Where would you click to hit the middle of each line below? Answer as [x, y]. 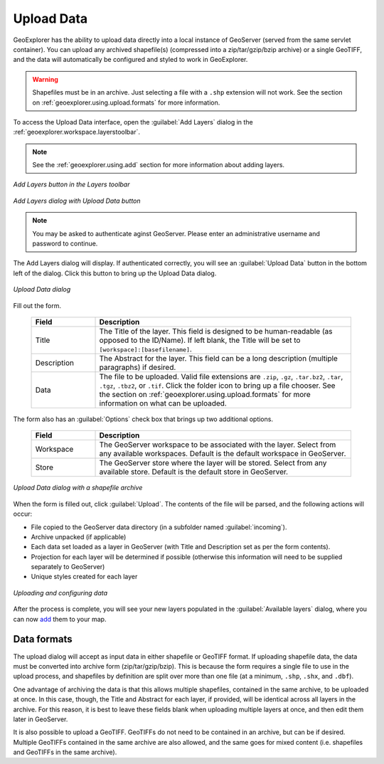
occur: [22, 514]
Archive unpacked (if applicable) [79, 536]
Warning [45, 79]
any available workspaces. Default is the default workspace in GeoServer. [223, 454]
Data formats [43, 639]
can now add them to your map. [60, 619]
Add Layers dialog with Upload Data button [77, 201]
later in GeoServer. [41, 719]
